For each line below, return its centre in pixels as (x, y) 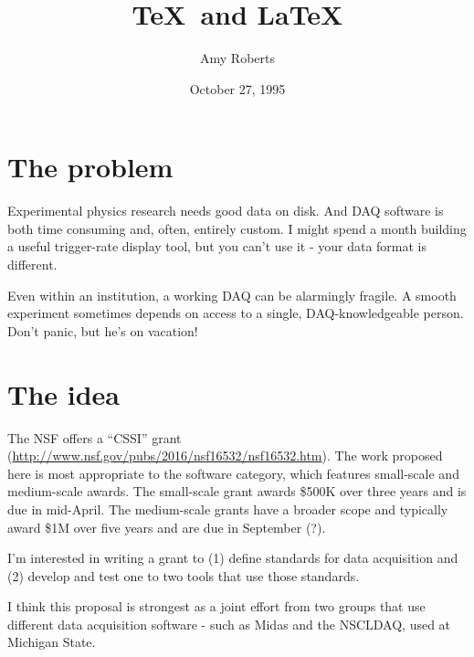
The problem (90, 167)
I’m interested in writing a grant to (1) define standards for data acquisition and (233, 558)
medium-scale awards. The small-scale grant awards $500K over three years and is (237, 491)
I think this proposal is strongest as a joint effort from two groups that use (216, 606)
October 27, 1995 (237, 88)
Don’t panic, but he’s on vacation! (103, 330)
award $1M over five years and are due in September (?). (167, 527)
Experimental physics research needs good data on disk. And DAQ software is (226, 211)
